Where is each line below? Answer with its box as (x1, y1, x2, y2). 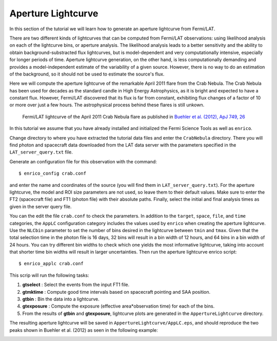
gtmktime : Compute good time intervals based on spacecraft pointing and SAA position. (22, 289, 211, 295)
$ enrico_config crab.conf (18, 170, 87, 177)
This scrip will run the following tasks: (9, 272, 89, 278)
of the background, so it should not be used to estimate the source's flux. (9, 71, 165, 77)
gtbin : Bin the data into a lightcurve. (22, 296, 100, 302)
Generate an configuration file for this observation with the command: (9, 158, 157, 164)
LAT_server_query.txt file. (9, 149, 73, 155)
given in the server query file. (9, 203, 72, 210)
